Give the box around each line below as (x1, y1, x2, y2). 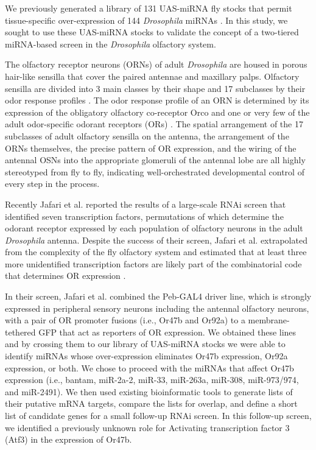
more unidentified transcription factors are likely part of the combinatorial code (5, 257, 302, 270)
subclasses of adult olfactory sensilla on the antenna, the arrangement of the (5, 129, 289, 142)
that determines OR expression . (5, 269, 126, 282)
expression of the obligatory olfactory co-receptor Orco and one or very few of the (5, 105, 310, 118)
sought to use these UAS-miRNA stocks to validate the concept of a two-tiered (5, 26, 299, 38)
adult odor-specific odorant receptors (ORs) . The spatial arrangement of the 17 (5, 118, 303, 130)
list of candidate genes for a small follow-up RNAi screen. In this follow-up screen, (5, 409, 312, 421)
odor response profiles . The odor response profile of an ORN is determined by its (5, 94, 309, 107)
